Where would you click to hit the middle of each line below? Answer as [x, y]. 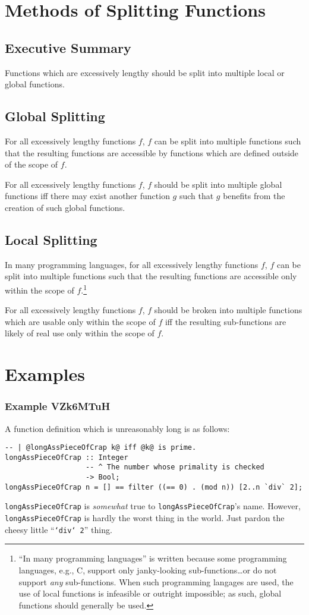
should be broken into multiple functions [228, 310]
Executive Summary [68, 47]
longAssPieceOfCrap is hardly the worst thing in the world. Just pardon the [145, 518]
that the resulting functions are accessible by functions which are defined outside [152, 152]
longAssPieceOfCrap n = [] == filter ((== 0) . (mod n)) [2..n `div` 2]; [154, 487]
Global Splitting [55, 116]
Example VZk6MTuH [58, 406]
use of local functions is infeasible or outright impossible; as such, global [150, 593]
